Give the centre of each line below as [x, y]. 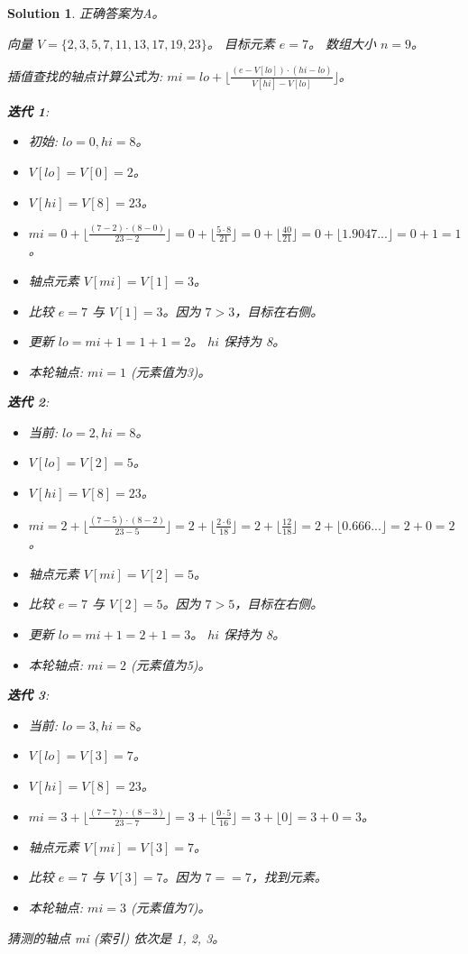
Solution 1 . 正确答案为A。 [86, 13]
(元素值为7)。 [170, 907]
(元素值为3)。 [170, 371]
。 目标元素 [241, 43]
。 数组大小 [342, 43]
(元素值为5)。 [170, 664]
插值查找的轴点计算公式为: [85, 75]
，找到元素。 [289, 877]
